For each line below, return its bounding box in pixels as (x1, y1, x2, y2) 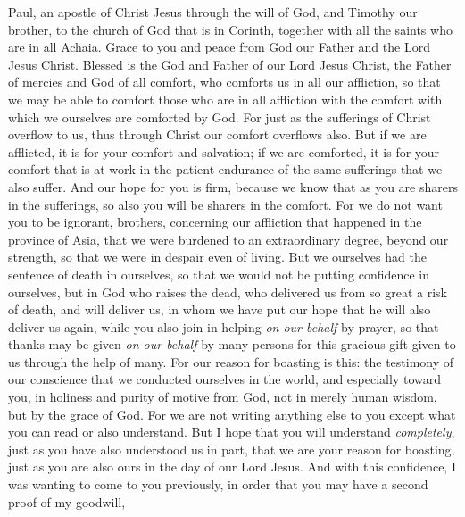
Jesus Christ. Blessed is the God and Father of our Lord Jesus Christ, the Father (8, 54, 452, 73)
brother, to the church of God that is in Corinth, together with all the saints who (8, 20, 453, 38)
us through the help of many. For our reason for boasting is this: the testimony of (8, 352, 454, 371)
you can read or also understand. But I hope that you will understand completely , (8, 422, 455, 441)
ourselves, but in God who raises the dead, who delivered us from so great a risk (8, 282, 448, 301)
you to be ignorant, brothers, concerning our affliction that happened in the (8, 213, 422, 231)
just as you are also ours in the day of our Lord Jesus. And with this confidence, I (8, 457, 456, 476)
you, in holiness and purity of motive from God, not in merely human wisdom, (8, 388, 437, 406)
